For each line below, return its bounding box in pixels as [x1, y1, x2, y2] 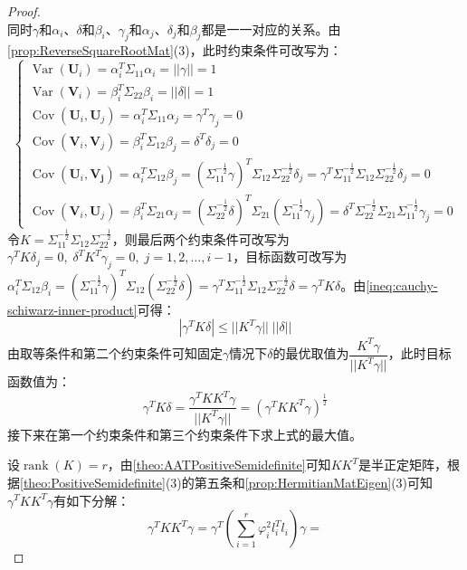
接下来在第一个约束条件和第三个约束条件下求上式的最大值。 [7, 424, 362, 443]
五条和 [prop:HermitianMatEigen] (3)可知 [206, 472, 434, 491]
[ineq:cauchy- [366, 275, 438, 294]
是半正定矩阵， [357, 455, 447, 474]
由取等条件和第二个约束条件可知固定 [7, 344, 223, 363]
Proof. [7, 2, 41, 20]
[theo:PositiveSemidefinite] [20, 472, 166, 491]
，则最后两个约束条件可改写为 [111, 229, 290, 248]
